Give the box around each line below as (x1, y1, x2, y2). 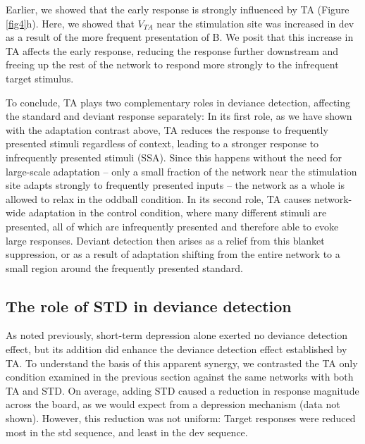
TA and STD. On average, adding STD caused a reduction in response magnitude (6, 383, 359, 397)
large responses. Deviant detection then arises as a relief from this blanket (6, 233, 325, 247)
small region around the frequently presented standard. (6, 260, 243, 275)
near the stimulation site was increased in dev (156, 16, 354, 30)
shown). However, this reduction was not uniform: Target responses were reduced (6, 411, 356, 426)
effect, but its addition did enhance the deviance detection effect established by (6, 342, 347, 357)
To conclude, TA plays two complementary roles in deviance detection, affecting (6, 94, 351, 109)
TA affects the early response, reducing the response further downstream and (6, 43, 339, 58)
